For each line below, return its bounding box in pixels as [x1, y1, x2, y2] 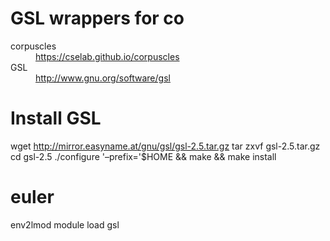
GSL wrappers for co [10, 7, 185, 30]
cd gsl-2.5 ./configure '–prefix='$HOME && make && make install [10, 150, 277, 162]
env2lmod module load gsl [10, 218, 120, 231]
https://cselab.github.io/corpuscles [35, 50, 180, 62]
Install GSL [10, 107, 102, 130]
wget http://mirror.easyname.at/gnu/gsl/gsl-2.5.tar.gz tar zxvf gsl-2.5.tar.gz [10, 140, 321, 152]
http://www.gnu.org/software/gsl [35, 72, 171, 84]
